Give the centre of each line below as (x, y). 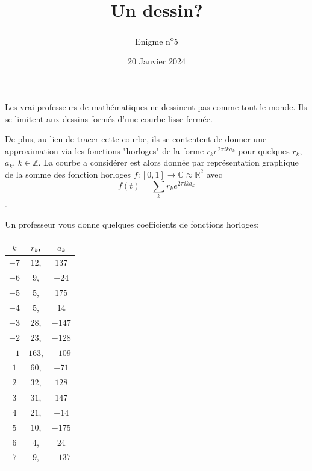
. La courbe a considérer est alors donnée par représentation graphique (168, 162)
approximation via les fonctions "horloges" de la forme (105, 150)
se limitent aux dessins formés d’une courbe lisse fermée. (109, 118)
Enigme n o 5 (157, 40)
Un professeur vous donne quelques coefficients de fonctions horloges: (132, 224)
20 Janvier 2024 (157, 61)
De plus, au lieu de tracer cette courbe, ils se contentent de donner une (136, 139)
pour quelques (264, 150)
